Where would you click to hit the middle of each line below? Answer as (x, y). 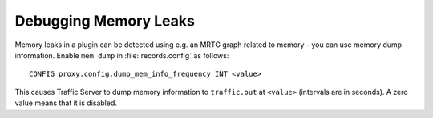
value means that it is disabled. (66, 103)
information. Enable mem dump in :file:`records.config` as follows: (122, 55)
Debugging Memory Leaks (105, 21)
